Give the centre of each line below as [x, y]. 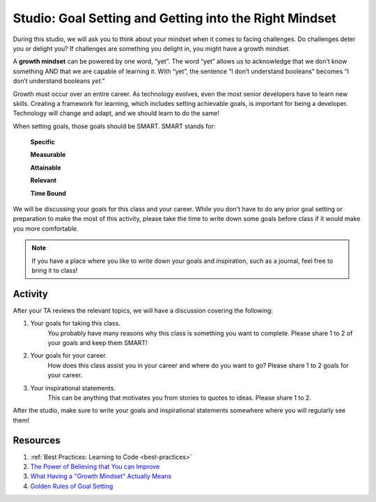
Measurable [48, 155]
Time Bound [48, 193]
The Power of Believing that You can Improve [95, 466]
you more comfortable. [46, 228]
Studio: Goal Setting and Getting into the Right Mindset [175, 18]
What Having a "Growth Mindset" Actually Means [101, 476]
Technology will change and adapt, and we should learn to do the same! [116, 113]
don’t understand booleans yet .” [59, 81]
